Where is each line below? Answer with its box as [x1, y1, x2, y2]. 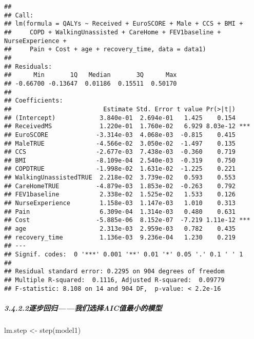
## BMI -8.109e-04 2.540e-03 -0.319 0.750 [4, 156, 236, 164]
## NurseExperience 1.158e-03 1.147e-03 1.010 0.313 [4, 200, 236, 207]
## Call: [4, 11, 34, 19]
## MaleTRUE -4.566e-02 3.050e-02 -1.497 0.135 [4, 139, 236, 147]
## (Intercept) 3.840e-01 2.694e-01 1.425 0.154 [4, 114, 236, 122]
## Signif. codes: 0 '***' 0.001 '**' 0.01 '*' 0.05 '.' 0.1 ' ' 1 [4, 251, 243, 258]
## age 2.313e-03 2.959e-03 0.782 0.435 [4, 225, 236, 233]
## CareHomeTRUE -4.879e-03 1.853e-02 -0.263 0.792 [4, 182, 236, 190]
